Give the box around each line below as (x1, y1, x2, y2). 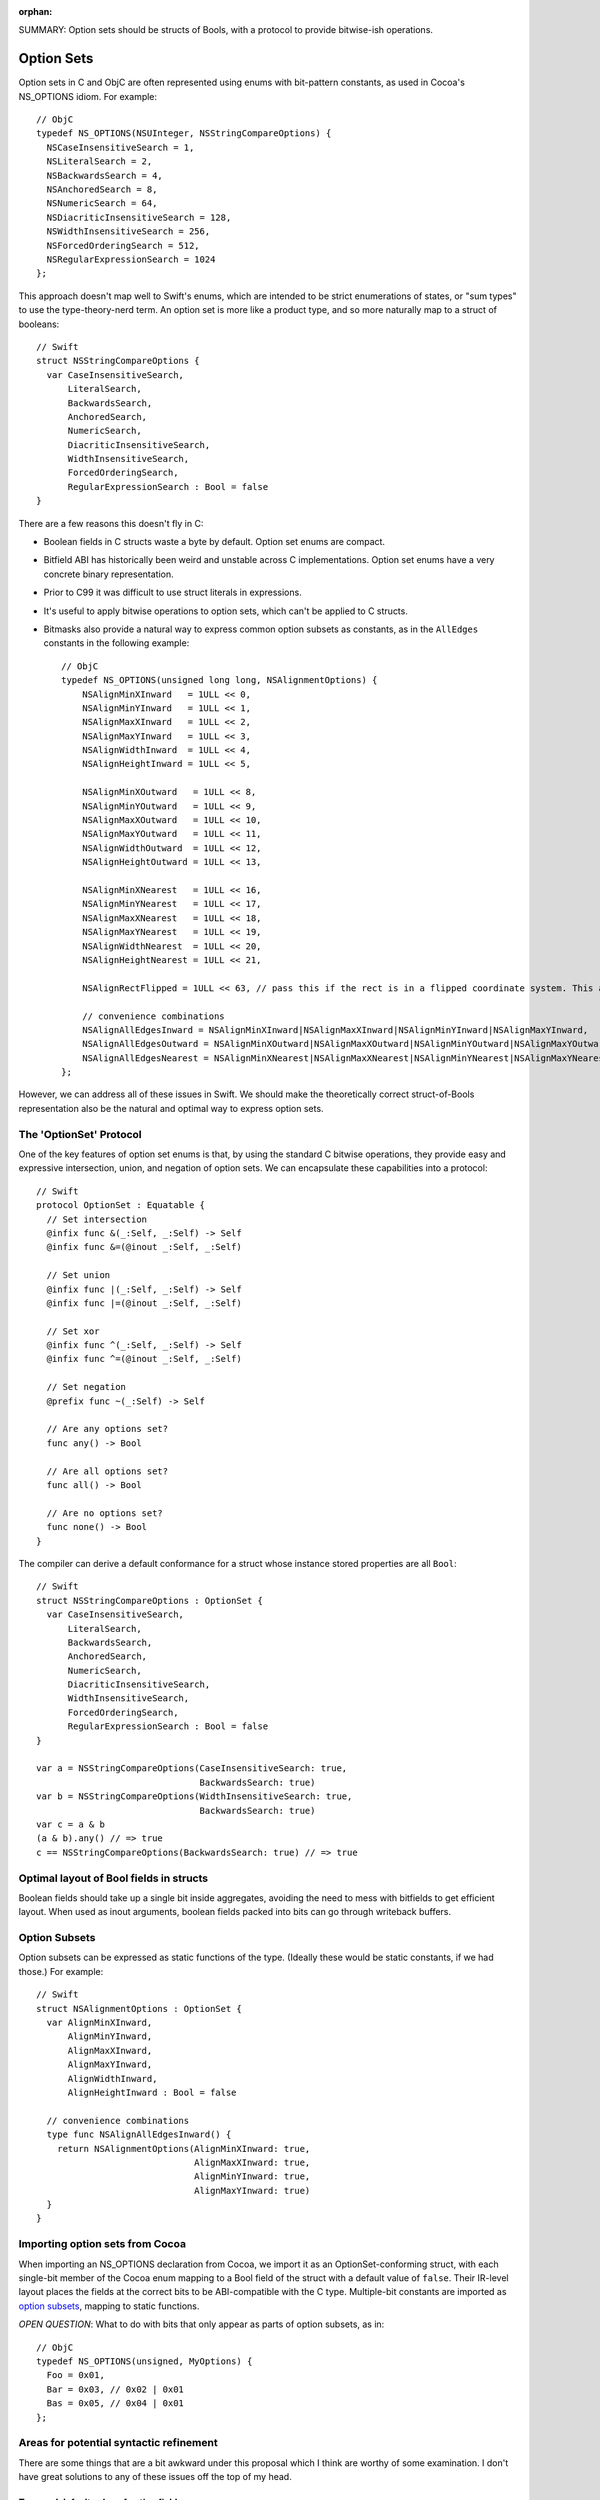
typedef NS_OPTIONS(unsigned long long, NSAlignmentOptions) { (61, 675, 378, 686)
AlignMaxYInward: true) (193, 2185, 311, 2196)
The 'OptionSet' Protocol (18, 1127, 142, 1141)
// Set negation (46, 1381, 127, 1393)
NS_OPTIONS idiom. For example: (18, 90, 158, 102)
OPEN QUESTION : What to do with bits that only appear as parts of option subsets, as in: (18, 2318, 385, 2330)
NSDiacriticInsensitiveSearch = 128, (46, 211, 232, 223)
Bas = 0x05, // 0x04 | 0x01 (46, 2398, 185, 2409)
